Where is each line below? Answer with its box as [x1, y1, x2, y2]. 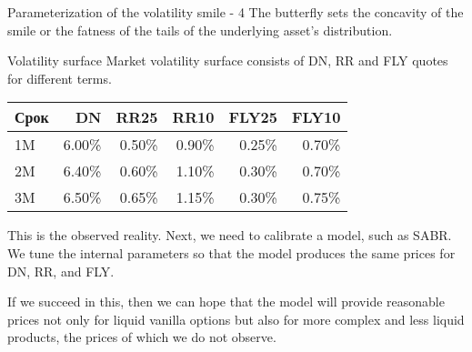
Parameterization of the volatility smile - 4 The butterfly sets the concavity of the [7, 3, 464, 21]
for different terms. [7, 68, 112, 87]
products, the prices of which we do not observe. [7, 327, 276, 347]
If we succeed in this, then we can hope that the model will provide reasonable [7, 292, 445, 311]
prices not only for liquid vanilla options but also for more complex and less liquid [7, 309, 465, 328]
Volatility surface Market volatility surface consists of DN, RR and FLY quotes [7, 51, 448, 70]
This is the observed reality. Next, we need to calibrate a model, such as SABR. [7, 226, 452, 245]
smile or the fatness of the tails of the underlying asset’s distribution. [7, 20, 393, 39]
